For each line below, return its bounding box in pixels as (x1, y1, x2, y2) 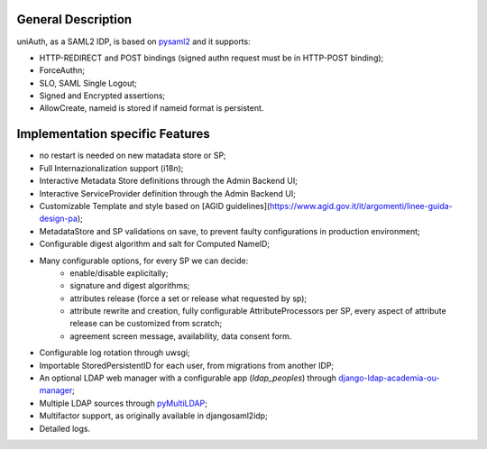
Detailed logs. (39, 423, 91, 434)
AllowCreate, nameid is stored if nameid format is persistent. (39, 103, 264, 114)
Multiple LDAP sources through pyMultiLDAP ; (39, 398, 207, 408)
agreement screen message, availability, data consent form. (69, 330, 292, 342)
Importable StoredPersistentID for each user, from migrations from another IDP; (39, 360, 335, 371)
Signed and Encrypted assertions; (39, 90, 166, 101)
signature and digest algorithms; (69, 280, 190, 291)
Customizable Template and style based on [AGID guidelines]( (39, 200, 271, 211)
